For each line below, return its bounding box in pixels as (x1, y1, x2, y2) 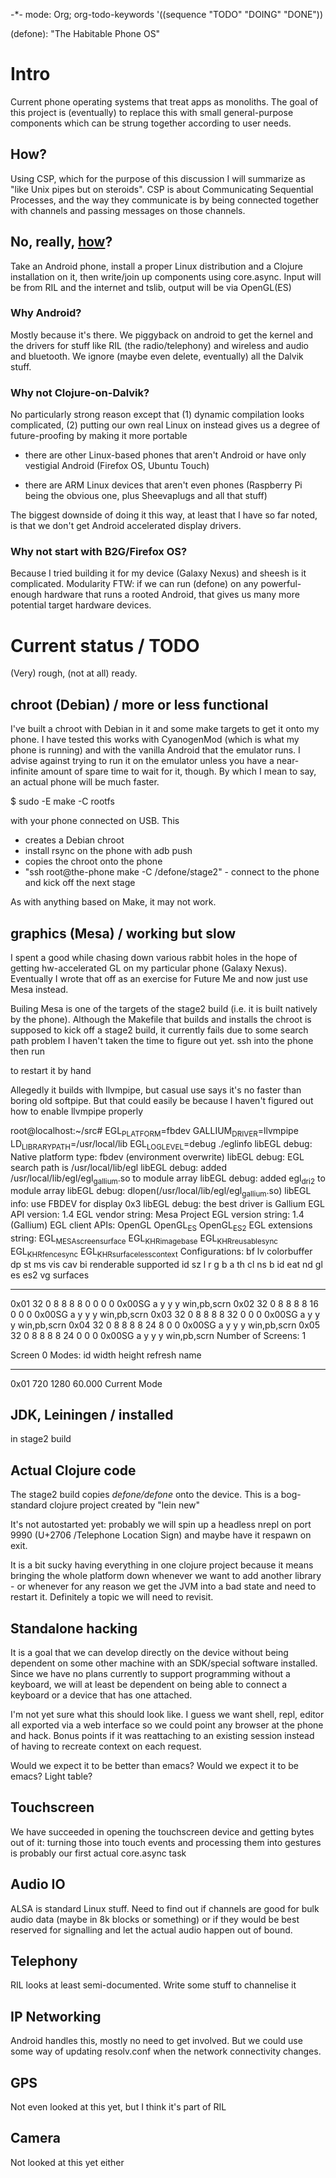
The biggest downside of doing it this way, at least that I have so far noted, (10, 509, 318, 521)
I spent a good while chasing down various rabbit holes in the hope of (10, 952, 298, 964)
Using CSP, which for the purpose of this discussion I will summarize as (10, 172, 306, 184)
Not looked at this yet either (10, 2156, 125, 2168)
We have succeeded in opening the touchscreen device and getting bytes (10, 1825, 315, 1838)
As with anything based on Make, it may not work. (10, 896, 217, 908)
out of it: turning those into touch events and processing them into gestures (10, 1836, 322, 1848)
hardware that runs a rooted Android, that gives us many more (43, 589, 300, 601)
